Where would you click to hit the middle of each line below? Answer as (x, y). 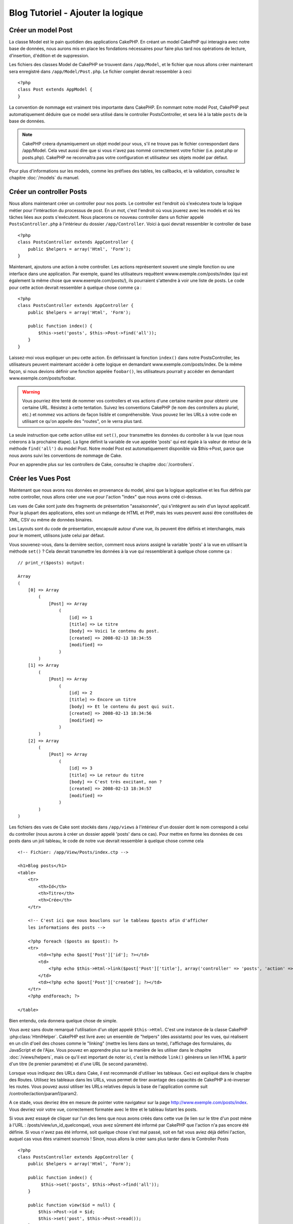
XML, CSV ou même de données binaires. (51, 519)
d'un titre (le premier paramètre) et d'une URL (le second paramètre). (79, 1064)
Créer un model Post (41, 30)
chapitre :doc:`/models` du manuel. (44, 178)
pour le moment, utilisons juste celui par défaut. (57, 536)
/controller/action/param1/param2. (43, 1093)
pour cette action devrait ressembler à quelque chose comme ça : (75, 287)
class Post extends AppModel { (55, 90)
